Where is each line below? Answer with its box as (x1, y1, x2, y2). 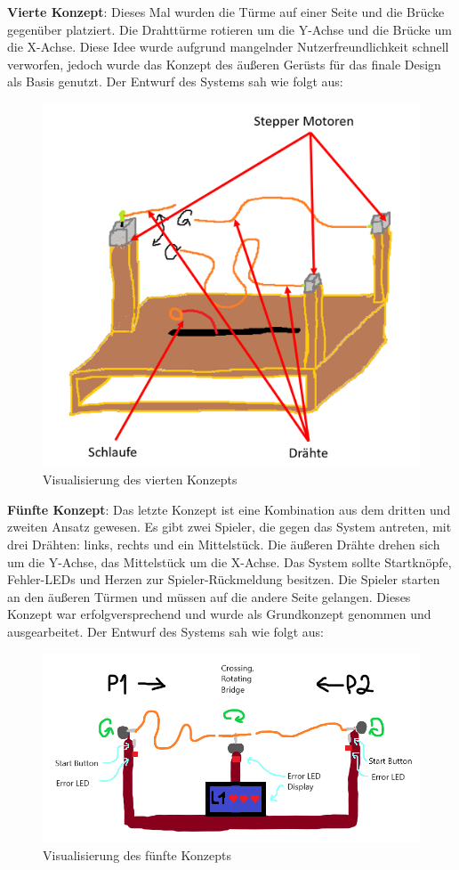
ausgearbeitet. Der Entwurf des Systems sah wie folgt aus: (7, 622, 325, 640)
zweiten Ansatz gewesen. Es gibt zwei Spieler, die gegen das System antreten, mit (7, 517, 452, 536)
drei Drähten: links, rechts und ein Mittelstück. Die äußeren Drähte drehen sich (7, 535, 440, 554)
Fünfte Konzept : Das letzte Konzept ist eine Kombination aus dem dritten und (7, 500, 451, 518)
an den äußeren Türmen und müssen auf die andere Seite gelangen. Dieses (7, 587, 411, 606)
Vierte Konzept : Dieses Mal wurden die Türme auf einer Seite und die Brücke (7, 3, 445, 20)
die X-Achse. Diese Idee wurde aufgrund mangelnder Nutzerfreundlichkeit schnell (7, 37, 449, 56)
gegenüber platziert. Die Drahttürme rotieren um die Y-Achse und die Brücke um (7, 20, 452, 38)
